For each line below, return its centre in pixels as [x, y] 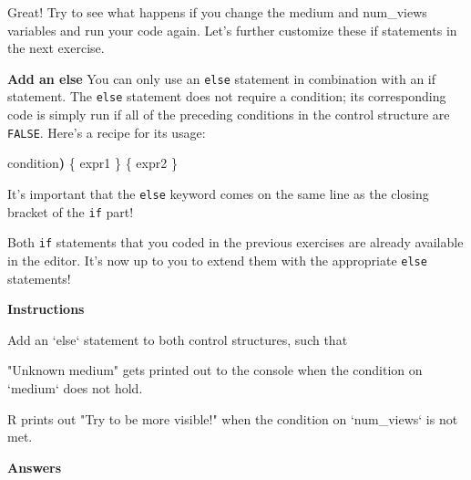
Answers [35, 467]
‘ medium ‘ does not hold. [75, 387]
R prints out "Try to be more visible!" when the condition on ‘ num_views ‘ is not [233, 418]
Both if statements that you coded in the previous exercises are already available [235, 242]
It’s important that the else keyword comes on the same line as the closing [218, 193]
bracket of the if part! [71, 211]
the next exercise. [56, 48]
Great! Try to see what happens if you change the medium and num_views [217, 12]
